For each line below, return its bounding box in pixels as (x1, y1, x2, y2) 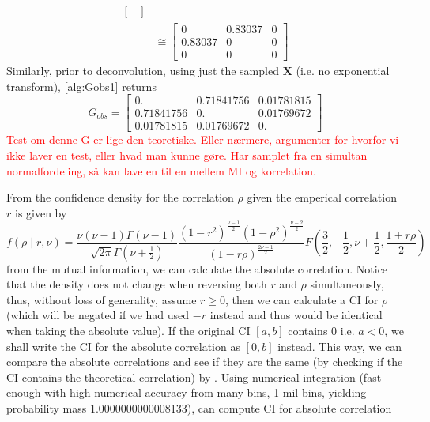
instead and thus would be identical (209, 307, 383, 323)
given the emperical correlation (247, 189, 397, 205)
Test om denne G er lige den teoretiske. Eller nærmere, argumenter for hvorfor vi (6, 131, 399, 148)
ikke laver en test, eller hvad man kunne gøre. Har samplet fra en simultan (6, 147, 368, 164)
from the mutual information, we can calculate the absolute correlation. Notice (6, 260, 388, 277)
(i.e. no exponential (296, 62, 390, 79)
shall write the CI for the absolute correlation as (6, 337, 240, 354)
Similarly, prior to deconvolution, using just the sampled (6, 62, 279, 79)
